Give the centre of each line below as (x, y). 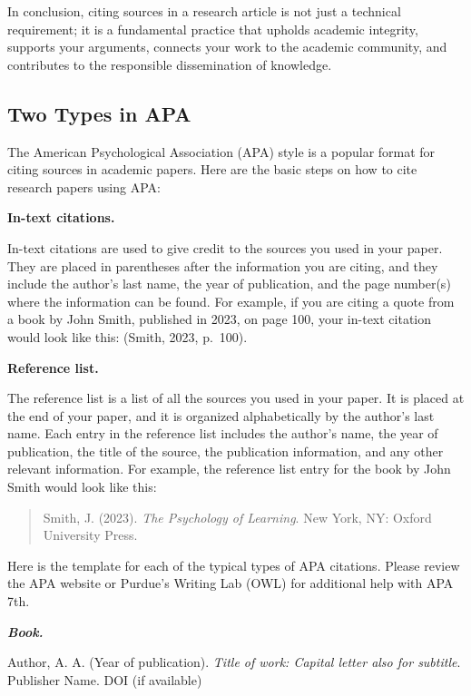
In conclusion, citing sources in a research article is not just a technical (204, 11)
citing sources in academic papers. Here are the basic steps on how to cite (212, 169)
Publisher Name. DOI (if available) (105, 679)
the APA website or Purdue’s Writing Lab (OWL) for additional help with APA (231, 583)
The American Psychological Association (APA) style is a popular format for (221, 151)
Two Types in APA (99, 113)
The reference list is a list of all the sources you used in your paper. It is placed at (236, 398)
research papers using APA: (84, 186)
